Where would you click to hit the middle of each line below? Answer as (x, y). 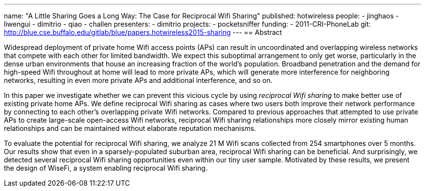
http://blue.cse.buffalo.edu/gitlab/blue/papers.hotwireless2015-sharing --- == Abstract (143, 32)
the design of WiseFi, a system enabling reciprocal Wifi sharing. (106, 168)
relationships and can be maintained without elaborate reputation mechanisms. (130, 128)
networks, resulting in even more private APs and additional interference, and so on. (138, 80)
